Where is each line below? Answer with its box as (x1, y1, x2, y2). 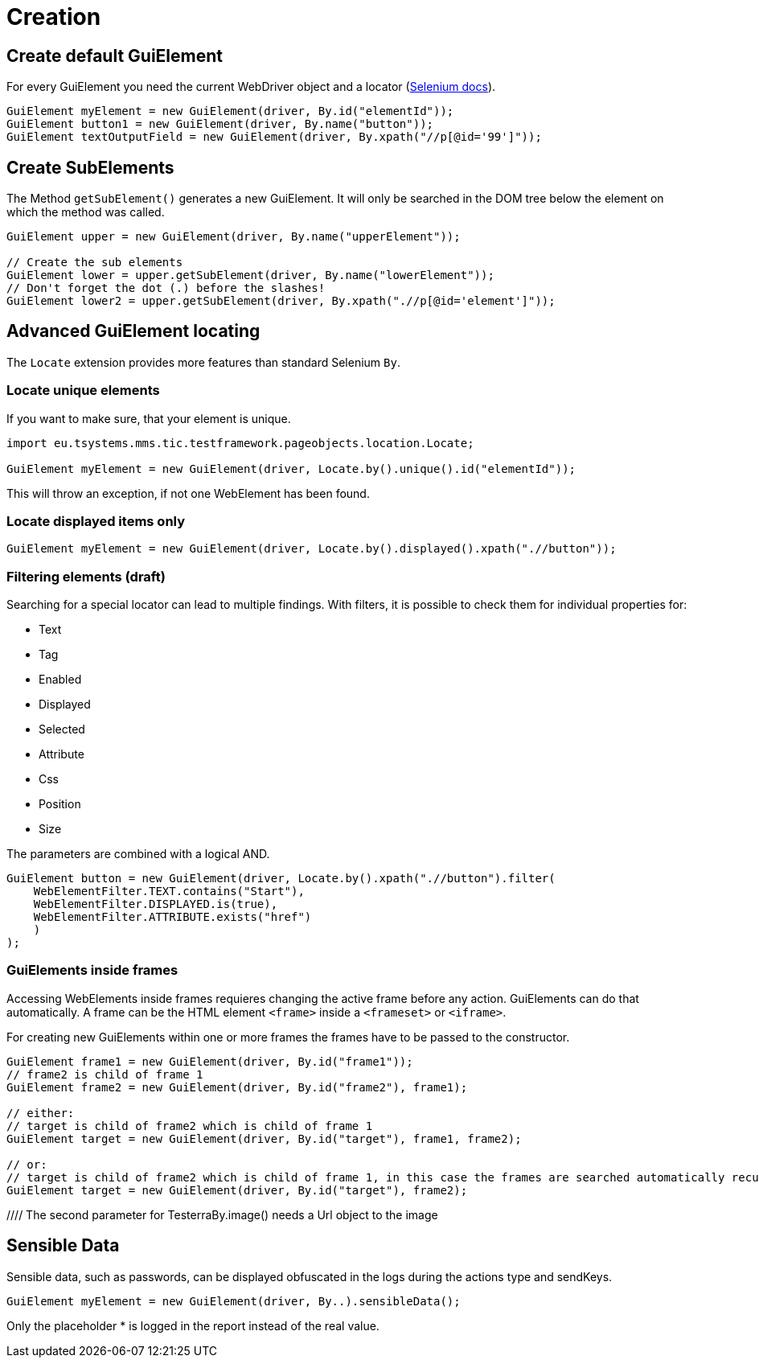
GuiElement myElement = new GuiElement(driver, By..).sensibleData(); (6, 1294, 461, 1308)
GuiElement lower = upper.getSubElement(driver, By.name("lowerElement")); (6, 269, 494, 282)
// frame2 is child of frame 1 (6, 1067, 203, 1081)
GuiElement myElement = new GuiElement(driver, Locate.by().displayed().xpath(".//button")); (6, 542, 617, 556)
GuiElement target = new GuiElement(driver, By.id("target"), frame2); (6, 1183, 468, 1197)
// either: (6, 1106, 75, 1120)
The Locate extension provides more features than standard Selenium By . (6, 355, 400, 369)
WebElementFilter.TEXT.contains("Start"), (33, 885, 305, 898)
